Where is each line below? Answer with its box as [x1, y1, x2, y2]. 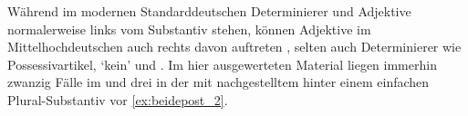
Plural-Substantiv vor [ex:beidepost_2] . [7, 90, 228, 109]
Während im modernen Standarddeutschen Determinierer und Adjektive [7, 2, 411, 20]
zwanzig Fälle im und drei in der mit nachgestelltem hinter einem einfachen [7, 72, 430, 92]
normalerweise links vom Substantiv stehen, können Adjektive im [7, 19, 371, 38]
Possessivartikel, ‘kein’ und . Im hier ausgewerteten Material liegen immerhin [7, 54, 437, 73]
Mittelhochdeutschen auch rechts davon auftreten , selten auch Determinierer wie [7, 37, 462, 56]
